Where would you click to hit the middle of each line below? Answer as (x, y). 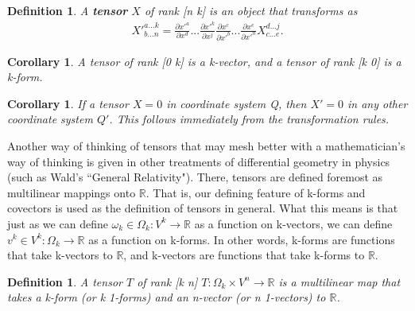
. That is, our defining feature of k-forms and (256, 192)
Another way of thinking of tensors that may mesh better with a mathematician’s (206, 145)
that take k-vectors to (60, 255)
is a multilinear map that (339, 281)
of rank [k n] (167, 281)
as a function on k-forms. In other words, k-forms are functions (242, 239)
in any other (378, 103)
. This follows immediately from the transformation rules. (249, 119)
